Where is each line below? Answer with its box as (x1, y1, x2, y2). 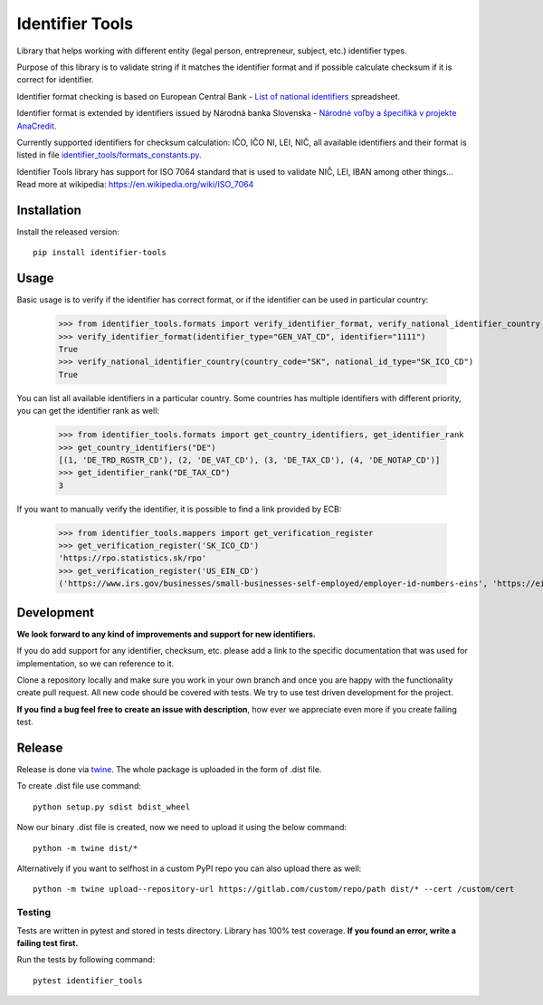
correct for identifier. (16, 74, 94, 85)
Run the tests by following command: (16, 954, 156, 965)
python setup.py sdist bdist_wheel (33, 801, 191, 812)
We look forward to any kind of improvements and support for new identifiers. (16, 628, 316, 639)
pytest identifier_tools (33, 975, 143, 986)
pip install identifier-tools (33, 247, 167, 258)
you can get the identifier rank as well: (16, 406, 160, 416)
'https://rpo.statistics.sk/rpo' (58, 553, 207, 563)
